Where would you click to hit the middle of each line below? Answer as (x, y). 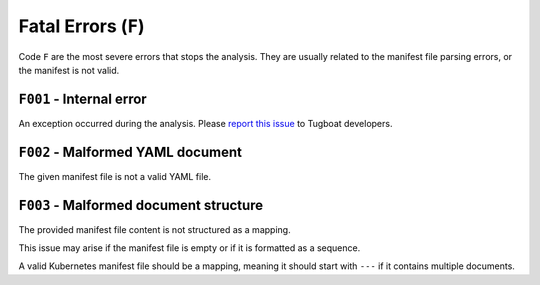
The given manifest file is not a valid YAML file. (115, 176)
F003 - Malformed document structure (141, 205)
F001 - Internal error (82, 98)
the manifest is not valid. (69, 70)
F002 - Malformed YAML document (130, 151)
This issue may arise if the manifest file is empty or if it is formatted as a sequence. (189, 248)
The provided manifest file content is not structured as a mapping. (154, 229)
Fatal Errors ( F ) (81, 26)
